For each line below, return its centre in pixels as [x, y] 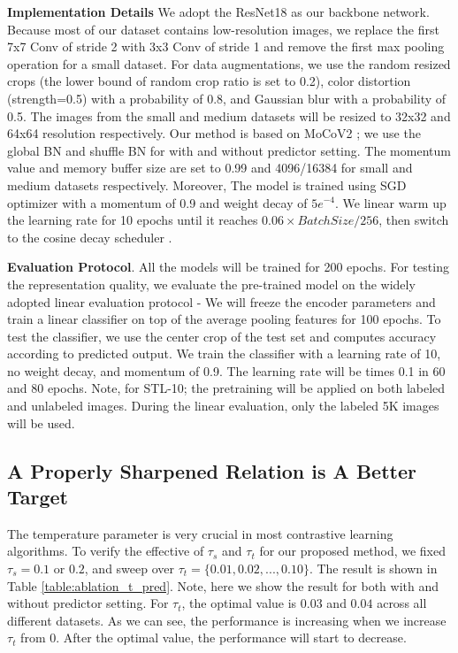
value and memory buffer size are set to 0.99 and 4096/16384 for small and [210, 168]
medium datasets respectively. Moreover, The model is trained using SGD [207, 184]
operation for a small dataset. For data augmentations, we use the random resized [229, 63]
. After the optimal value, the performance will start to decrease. [231, 638]
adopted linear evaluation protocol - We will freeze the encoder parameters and [221, 301]
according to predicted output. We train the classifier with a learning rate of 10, [224, 353]
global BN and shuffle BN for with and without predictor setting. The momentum [229, 150]
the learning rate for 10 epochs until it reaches [133, 220]
